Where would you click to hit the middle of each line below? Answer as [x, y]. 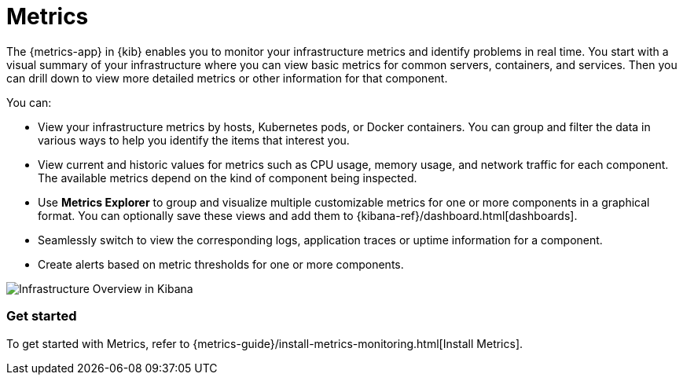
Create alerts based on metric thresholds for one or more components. [221, 264]
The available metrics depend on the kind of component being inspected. [228, 178]
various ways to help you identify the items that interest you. [194, 140]
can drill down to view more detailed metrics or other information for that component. [227, 78]
